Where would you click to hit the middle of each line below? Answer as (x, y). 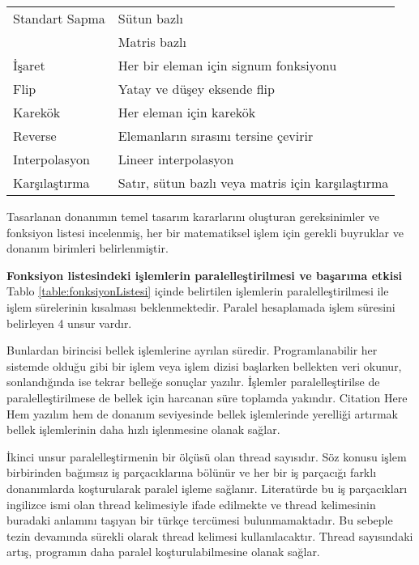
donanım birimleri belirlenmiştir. (88, 248)
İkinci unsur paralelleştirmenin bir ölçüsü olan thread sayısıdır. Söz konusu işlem (207, 456)
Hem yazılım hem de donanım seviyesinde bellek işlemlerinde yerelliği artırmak (202, 413)
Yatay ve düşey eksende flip (196, 89)
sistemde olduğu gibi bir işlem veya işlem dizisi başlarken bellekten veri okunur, (204, 365)
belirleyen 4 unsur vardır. (69, 323)
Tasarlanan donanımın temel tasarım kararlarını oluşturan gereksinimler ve (193, 216)
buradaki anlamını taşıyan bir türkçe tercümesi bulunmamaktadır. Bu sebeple (200, 520)
